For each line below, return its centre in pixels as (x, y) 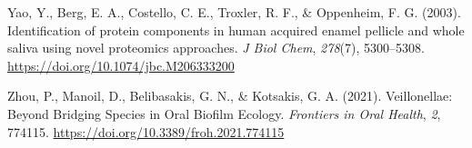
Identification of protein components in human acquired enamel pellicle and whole (236, 30)
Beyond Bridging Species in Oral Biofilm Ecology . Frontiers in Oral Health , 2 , (224, 113)
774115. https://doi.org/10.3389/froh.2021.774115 (146, 131)
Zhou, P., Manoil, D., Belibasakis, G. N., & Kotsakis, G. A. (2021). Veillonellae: (230, 96)
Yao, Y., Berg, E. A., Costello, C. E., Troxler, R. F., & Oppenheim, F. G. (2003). (234, 12)
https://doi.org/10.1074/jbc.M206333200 (121, 65)
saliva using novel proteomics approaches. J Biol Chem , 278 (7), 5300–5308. (216, 48)
